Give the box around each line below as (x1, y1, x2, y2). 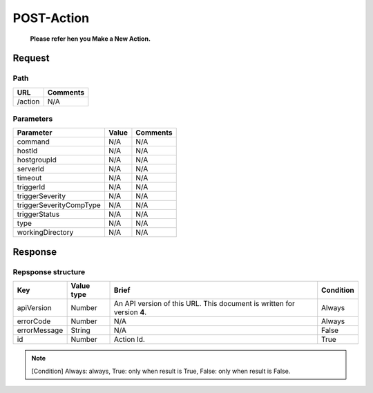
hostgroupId (17, 155, 57, 165)
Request (12, 52, 50, 64)
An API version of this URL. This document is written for (114, 299, 295, 309)
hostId (17, 146, 38, 155)
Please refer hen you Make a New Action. (30, 35, 151, 43)
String (70, 325, 91, 335)
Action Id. (114, 335, 145, 345)
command (17, 137, 50, 146)
